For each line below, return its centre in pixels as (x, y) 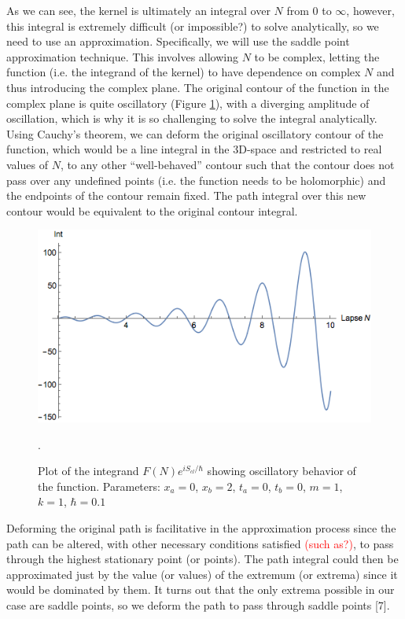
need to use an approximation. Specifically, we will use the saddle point (178, 41)
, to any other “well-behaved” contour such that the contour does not (227, 164)
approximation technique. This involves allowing (122, 56)
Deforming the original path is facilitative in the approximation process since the (201, 527)
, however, (370, 10)
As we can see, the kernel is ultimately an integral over (138, 10)
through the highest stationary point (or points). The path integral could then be (202, 559)
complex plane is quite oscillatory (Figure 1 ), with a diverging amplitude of (188, 103)
